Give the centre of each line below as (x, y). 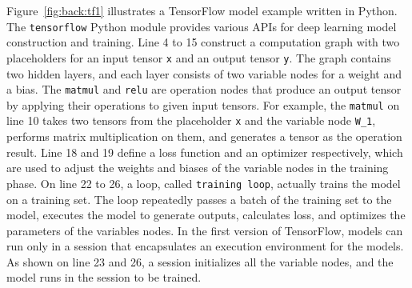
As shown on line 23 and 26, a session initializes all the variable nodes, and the (200, 261)
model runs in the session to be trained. (104, 277)
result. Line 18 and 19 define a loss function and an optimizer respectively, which (205, 152)
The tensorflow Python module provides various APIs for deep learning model (202, 26)
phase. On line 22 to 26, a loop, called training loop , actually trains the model (204, 183)
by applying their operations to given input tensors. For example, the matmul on (203, 104)
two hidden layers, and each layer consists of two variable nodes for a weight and (204, 73)
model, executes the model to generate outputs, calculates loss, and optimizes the (206, 215)
